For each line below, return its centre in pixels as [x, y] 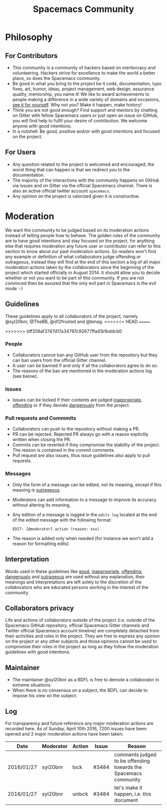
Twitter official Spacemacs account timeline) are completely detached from [82, 631]
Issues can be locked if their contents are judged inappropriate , [77, 400]
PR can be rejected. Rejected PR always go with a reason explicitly [81, 434]
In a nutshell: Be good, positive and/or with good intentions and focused [86, 131]
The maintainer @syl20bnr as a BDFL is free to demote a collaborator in [86, 680]
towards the [128, 767]
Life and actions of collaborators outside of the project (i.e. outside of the [80, 620]
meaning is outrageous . [37, 490]
